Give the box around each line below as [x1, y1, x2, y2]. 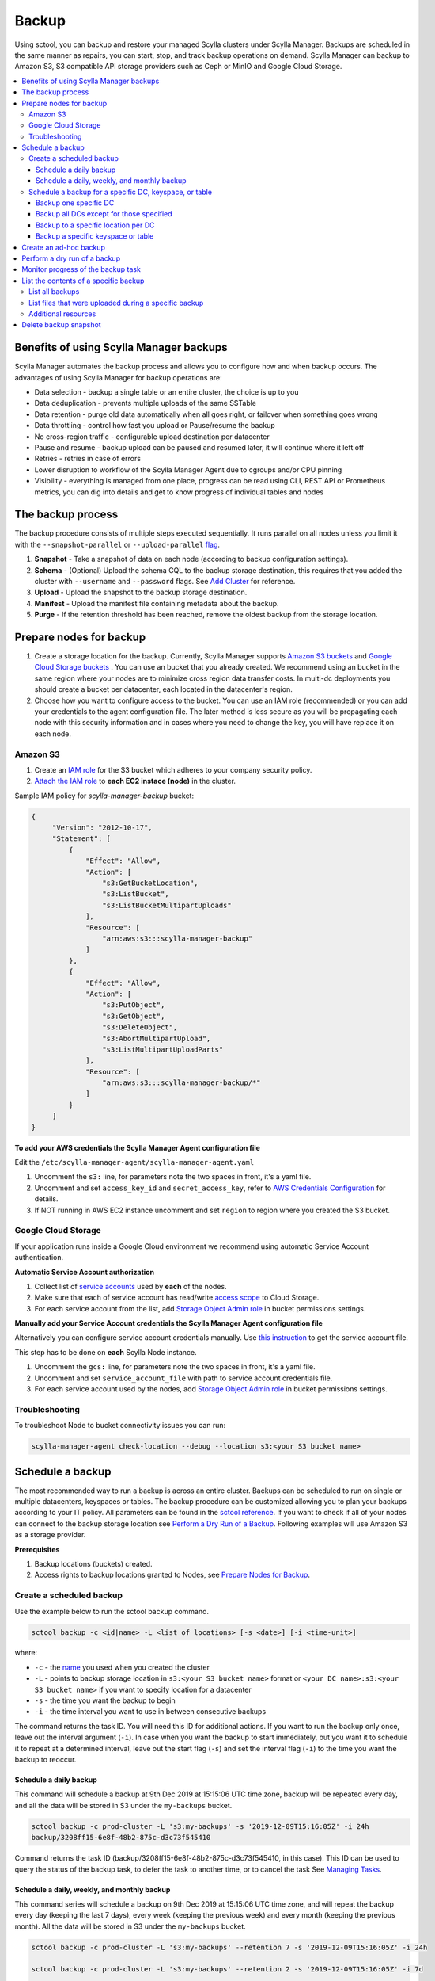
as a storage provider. [14, 1530, 86, 1540]
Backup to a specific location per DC [36, 220, 155, 230]
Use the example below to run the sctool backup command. [14, 1606, 210, 1616]
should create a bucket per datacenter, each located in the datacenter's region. [34, 685, 293, 694]
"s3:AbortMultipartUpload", [101, 1034, 211, 1043]
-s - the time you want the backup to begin [34, 1696, 176, 1705]
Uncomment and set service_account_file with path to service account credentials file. [34, 1373, 333, 1383]
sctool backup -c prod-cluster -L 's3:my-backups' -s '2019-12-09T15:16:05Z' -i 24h [31, 1822, 369, 1830]
